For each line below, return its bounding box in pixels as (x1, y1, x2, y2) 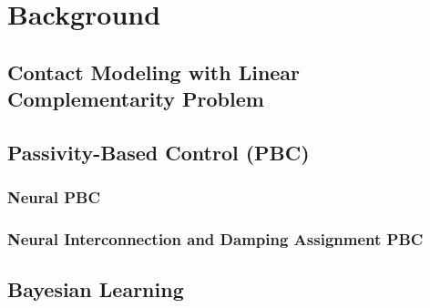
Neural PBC (7, 186, 101, 209)
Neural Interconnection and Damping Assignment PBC (7, 228, 424, 251)
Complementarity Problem (7, 85, 264, 113)
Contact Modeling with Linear (7, 57, 301, 86)
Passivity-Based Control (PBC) (7, 138, 310, 166)
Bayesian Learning (7, 275, 184, 303)
